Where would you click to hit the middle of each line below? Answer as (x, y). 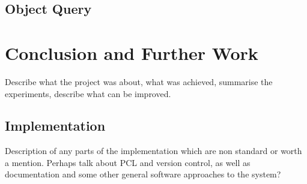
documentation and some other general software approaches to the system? (143, 174)
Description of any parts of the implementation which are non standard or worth (153, 151)
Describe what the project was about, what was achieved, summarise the (139, 81)
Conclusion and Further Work (132, 52)
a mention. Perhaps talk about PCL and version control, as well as (128, 162)
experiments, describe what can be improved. (88, 93)
